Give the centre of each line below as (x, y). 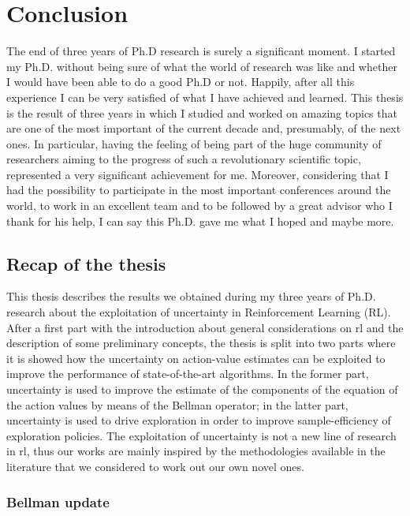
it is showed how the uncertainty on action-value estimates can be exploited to (196, 358)
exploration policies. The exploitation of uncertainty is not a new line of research (201, 435)
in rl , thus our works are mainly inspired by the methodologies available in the (196, 451)
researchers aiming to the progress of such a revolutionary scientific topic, (184, 159)
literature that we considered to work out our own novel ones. (155, 466)
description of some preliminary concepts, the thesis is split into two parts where (201, 343)
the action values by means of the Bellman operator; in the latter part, (177, 404)
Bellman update (58, 501)
